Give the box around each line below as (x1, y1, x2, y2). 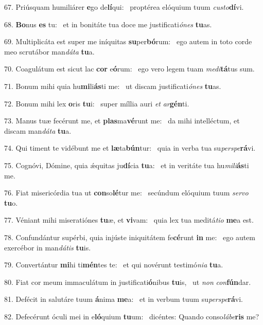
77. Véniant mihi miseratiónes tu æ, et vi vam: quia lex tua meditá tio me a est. (4, 214, 254, 225)
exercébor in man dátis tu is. (4, 242, 91, 252)
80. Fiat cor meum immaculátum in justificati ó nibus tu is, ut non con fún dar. (4, 276, 251, 287)
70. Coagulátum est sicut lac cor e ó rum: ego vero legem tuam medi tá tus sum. (4, 63, 255, 74)
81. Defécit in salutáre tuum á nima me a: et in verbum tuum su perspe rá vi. (4, 294, 243, 304)
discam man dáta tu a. (4, 125, 72, 136)
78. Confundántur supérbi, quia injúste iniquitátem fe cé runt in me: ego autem (4, 231, 255, 242)
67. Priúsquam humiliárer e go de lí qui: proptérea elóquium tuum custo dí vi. (4, 2, 244, 12)
